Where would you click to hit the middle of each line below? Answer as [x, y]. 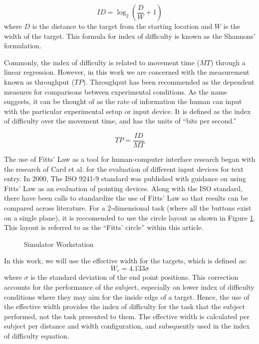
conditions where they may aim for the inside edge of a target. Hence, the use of [127, 296]
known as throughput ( [39, 81]
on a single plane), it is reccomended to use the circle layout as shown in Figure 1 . [130, 217]
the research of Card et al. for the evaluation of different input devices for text [124, 169]
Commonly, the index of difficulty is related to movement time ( [102, 62]
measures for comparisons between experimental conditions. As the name [116, 91]
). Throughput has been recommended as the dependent [169, 81]
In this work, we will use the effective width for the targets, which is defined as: [126, 261]
